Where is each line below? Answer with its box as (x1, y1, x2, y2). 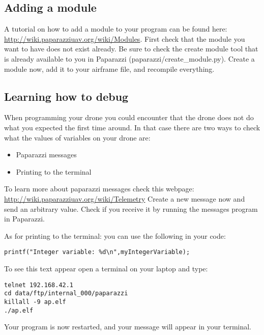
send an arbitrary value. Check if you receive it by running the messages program (4, 203, 258, 214)
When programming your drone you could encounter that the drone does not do (4, 112, 254, 123)
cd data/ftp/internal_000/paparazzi (4, 290, 128, 297)
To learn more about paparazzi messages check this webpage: (4, 183, 194, 194)
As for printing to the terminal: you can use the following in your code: (4, 230, 226, 241)
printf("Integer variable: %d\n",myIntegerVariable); (4, 248, 190, 256)
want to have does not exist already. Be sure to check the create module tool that (4, 43, 258, 54)
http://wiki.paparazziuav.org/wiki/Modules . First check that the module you (4, 33, 245, 44)
